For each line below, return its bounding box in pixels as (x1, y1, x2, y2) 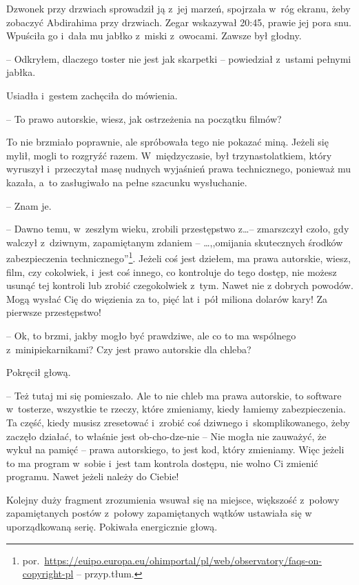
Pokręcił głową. (6, 365, 71, 379)
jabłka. (6, 65, 36, 79)
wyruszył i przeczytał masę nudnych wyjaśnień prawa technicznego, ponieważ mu (6, 161, 351, 176)
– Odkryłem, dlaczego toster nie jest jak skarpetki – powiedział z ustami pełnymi (6, 51, 351, 66)
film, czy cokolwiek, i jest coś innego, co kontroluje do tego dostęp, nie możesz (6, 264, 337, 279)
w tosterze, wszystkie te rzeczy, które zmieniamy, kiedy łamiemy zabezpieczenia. (6, 401, 347, 416)
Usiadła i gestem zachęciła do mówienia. (6, 88, 178, 102)
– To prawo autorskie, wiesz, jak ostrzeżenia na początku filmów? (6, 111, 282, 126)
